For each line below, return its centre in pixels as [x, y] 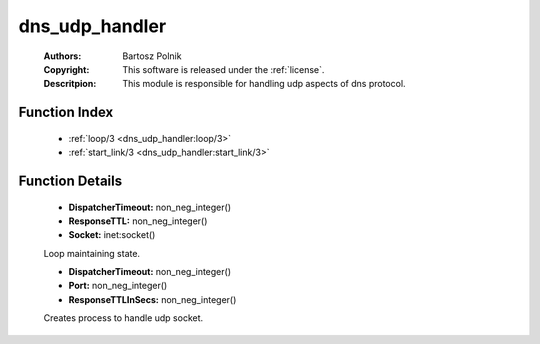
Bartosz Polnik [152, 56]
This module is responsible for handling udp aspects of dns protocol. [264, 84]
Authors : [62, 56]
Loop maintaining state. [91, 253]
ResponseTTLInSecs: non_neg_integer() [152, 299]
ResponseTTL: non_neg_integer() [138, 221]
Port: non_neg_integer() [118, 286]
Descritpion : [70, 84]
